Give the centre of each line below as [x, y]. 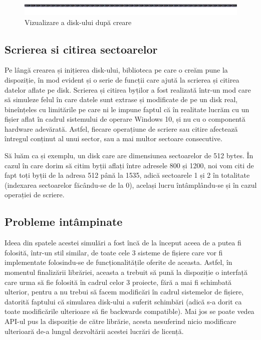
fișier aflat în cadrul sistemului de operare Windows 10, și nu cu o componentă [125, 119]
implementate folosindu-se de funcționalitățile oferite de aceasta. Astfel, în [118, 262]
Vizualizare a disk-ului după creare [78, 22]
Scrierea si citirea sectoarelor [81, 49]
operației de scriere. [35, 195]
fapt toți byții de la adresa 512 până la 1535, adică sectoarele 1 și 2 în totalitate [127, 175]
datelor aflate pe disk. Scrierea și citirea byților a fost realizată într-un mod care [128, 89]
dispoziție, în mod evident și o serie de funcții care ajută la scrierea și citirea [122, 79]
